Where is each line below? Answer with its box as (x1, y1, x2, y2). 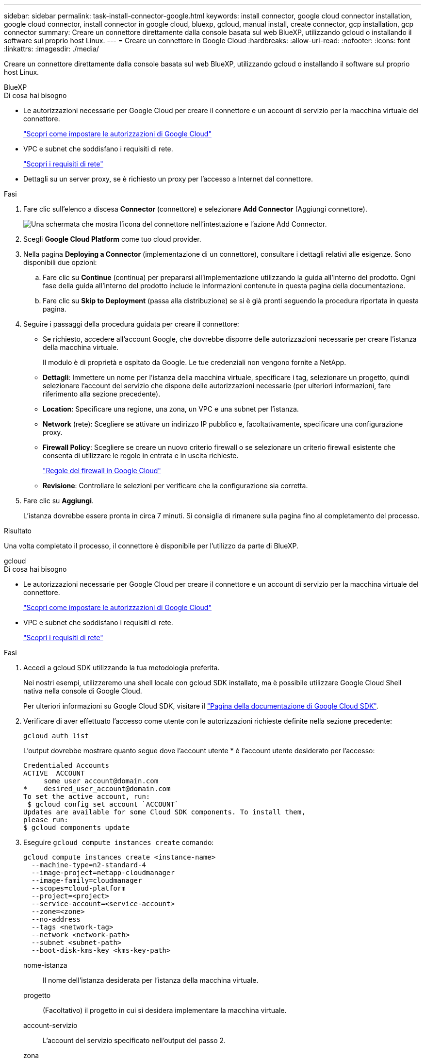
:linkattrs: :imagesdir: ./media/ (4, 45, 99, 53)
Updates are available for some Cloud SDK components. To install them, (23, 808, 306, 816)
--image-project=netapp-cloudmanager (31, 869, 175, 877)
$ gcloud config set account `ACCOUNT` (27, 800, 179, 808)
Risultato (4, 527, 32, 535)
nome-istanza (23, 961, 67, 969)
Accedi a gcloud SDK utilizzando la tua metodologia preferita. (23, 663, 220, 672)
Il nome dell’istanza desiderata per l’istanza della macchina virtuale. (43, 976, 259, 984)
